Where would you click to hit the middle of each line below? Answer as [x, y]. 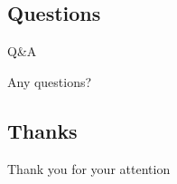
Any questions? [50, 81]
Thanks [42, 130]
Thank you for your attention [89, 168]
